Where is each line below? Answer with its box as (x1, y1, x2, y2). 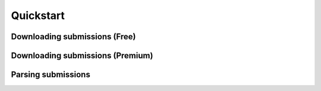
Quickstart (11, 9, 65, 22)
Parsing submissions (11, 70, 90, 80)
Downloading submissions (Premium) (11, 51, 153, 61)
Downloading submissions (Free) (11, 32, 136, 42)
